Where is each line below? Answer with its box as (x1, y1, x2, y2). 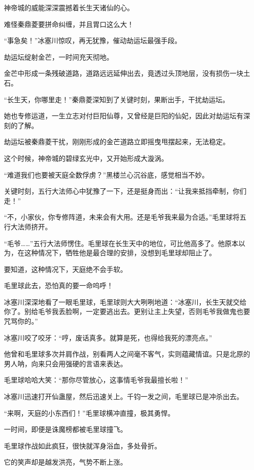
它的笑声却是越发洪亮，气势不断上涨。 (4, 457, 127, 467)
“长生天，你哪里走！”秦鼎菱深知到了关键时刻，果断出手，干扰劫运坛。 (4, 94, 230, 104)
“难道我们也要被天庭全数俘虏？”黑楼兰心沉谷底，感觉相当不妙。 (4, 169, 209, 179)
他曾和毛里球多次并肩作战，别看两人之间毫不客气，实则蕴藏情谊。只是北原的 (4, 349, 250, 359)
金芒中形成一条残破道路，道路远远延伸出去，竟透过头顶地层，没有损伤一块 (4, 68, 243, 78)
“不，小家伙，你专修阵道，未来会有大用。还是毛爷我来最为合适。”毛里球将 (4, 212, 240, 222)
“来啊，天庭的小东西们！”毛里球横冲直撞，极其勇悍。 (4, 407, 175, 418)
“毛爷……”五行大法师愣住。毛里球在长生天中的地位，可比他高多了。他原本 (4, 238, 238, 248)
